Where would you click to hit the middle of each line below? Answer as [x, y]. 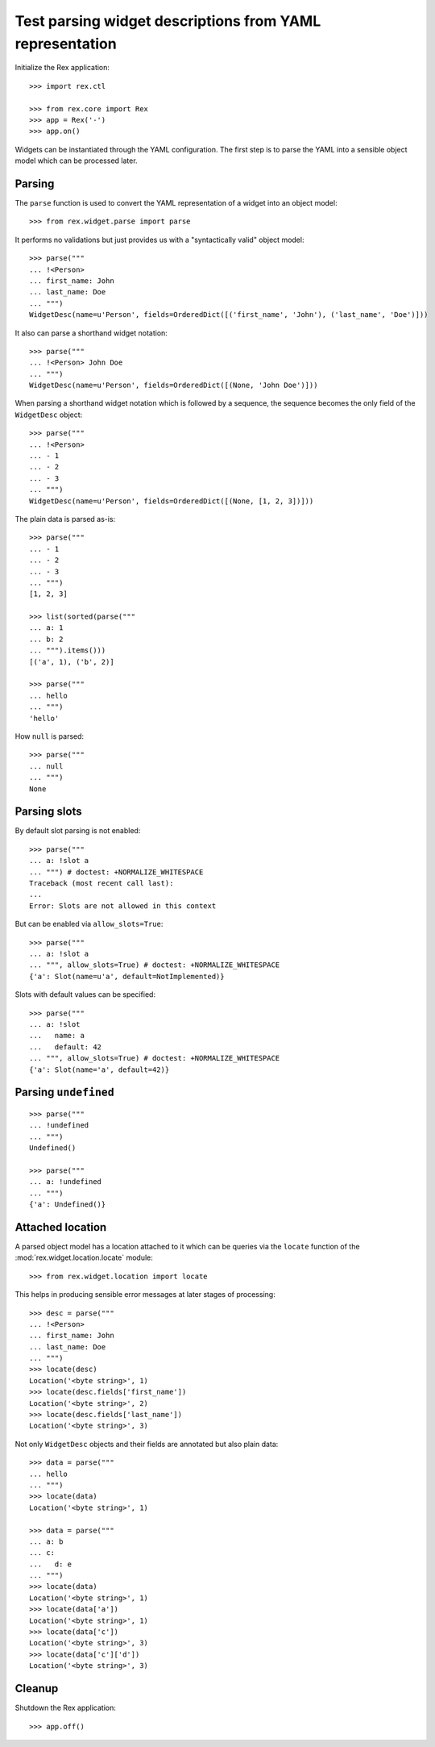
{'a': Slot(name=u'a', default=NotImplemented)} [127, 976]
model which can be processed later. [76, 161]
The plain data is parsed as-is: [65, 519]
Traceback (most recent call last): [101, 884]
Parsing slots [48, 812]
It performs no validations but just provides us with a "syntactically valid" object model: [159, 240]
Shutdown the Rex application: [66, 1708]
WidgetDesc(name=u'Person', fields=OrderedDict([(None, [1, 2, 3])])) [172, 501]
